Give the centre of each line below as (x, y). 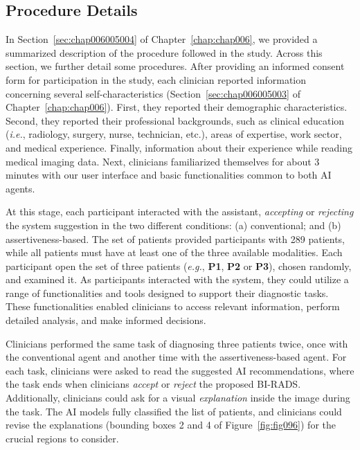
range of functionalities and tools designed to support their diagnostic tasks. (167, 292)
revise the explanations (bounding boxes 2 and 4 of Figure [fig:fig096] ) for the (171, 425)
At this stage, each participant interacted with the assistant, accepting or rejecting (180, 211)
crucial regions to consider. (62, 438)
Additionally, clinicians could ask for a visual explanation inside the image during (178, 398)
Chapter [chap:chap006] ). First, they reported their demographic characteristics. (177, 107)
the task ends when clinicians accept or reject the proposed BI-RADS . (153, 384)
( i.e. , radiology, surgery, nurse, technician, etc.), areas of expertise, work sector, (174, 134)
